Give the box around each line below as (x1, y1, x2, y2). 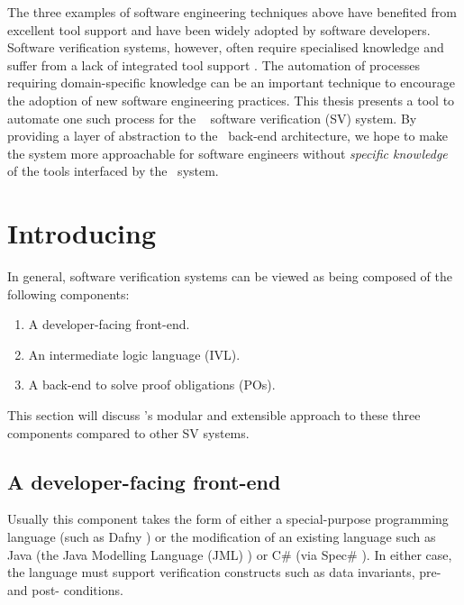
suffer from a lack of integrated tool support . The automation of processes (7, 55, 420, 74)
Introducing (7, 215, 157, 252)
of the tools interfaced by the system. (7, 161, 219, 180)
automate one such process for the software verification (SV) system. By (7, 108, 417, 127)
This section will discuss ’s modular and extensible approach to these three (7, 406, 421, 425)
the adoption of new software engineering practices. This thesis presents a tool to (7, 90, 455, 109)
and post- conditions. (7, 580, 123, 599)
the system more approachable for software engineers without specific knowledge (7, 143, 448, 162)
